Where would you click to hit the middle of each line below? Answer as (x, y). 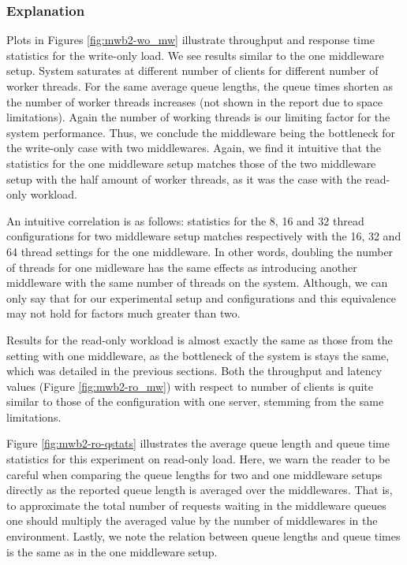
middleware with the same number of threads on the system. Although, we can (197, 282)
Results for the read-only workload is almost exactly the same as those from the (200, 339)
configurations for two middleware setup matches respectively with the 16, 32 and (204, 236)
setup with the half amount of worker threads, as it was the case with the (184, 178)
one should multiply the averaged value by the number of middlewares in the (192, 520)
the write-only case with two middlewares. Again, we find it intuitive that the (194, 148)
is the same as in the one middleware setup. (112, 551)
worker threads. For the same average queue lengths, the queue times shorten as (200, 86)
